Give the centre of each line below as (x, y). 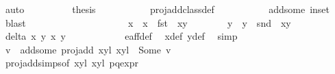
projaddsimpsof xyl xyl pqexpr (72, 63)
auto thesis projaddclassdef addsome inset (167, 9)
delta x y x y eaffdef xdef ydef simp (121, 36)
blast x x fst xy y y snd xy (148, 22)
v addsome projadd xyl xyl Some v (88, 49)
